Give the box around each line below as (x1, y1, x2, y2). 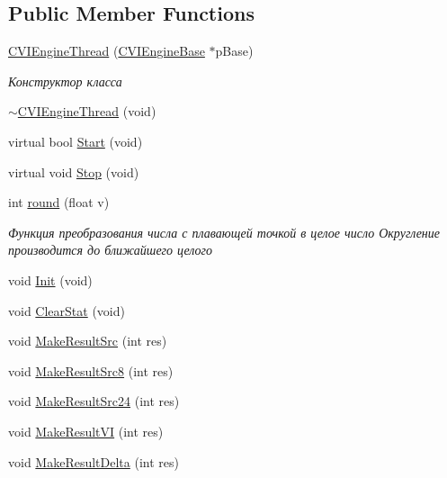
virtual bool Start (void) (8, 131, 143, 150)
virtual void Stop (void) (8, 162, 139, 181)
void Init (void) (8, 270, 93, 289)
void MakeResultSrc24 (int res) (8, 392, 180, 410)
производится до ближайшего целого (8, 240, 213, 259)
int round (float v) (8, 193, 110, 212)
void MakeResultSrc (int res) (8, 331, 167, 350)
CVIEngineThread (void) (17, 102, 156, 121)
